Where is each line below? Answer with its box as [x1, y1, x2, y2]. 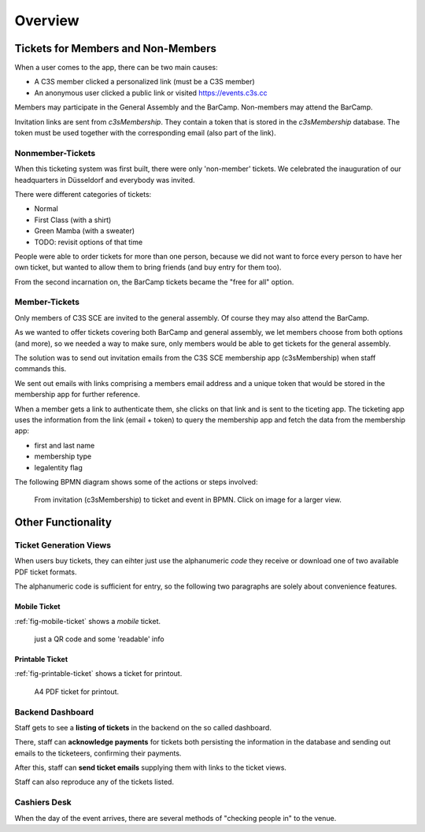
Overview [14, 12, 79, 29]
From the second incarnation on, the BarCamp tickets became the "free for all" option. [14, 277, 294, 287]
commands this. [14, 364, 67, 373]
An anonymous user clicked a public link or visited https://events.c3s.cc [34, 87, 268, 98]
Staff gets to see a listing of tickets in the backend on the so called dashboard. [14, 722, 272, 732]
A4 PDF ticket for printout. [34, 686, 120, 696]
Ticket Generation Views [14, 540, 112, 551]
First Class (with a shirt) [34, 215, 112, 225]
